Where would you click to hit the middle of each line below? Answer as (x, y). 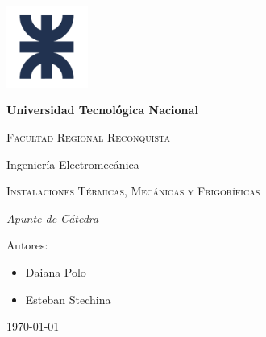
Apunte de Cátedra (53, 218)
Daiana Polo (56, 271)
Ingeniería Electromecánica (73, 164)
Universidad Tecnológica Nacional (102, 110)
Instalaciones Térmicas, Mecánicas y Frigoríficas (133, 191)
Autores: (27, 245)
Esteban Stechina (68, 299)
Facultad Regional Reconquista (88, 136)
